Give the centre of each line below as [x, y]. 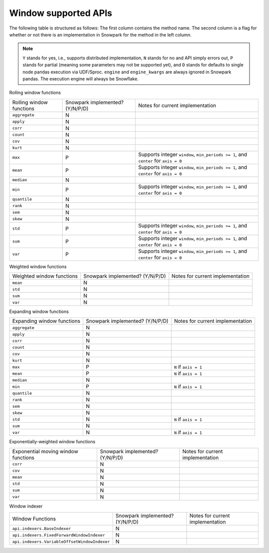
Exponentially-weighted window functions [52, 442]
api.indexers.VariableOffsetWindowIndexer [61, 542]
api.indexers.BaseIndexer [42, 528]
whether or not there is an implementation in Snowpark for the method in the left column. [100, 34]
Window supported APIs [61, 13]
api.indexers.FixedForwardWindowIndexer [59, 535]
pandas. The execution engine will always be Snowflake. [81, 79]
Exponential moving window [45, 451]
